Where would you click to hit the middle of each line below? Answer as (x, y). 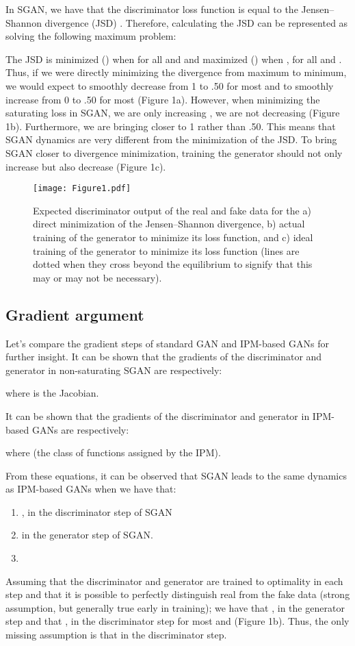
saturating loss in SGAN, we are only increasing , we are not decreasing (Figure (173, 113)
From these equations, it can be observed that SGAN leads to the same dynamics (176, 475)
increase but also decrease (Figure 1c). (86, 166)
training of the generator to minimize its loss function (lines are (166, 250)
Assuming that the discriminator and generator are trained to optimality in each (174, 581)
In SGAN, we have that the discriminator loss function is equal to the (152, 9)
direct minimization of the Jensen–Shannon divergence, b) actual (169, 224)
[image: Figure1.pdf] (82, 189)
